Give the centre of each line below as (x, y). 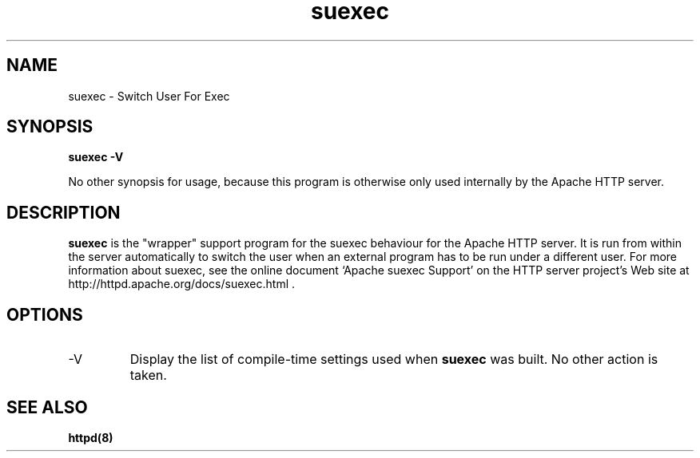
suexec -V (96, 157)
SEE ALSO (47, 407)
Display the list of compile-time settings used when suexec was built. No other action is (394, 359)
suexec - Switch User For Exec (149, 96)
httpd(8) (91, 437)
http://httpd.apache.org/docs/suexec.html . (182, 284)
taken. (148, 375)
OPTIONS (45, 314)
